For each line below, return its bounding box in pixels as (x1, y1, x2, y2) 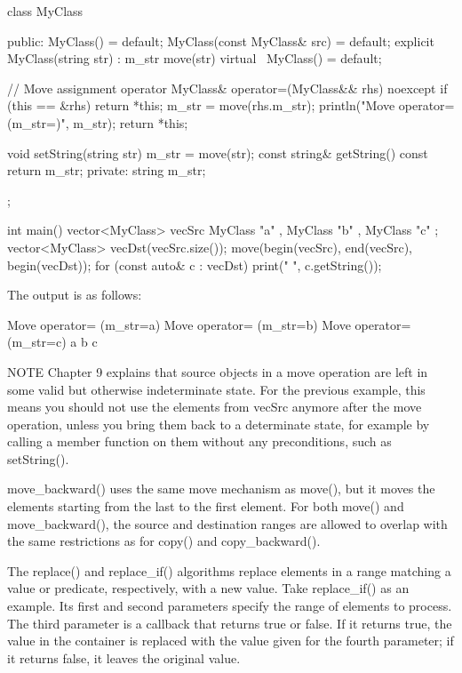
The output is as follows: (7, 285, 142, 304)
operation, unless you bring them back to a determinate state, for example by (7, 414, 430, 433)
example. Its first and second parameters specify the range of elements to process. (7, 597, 452, 615)
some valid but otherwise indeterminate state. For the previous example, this (7, 380, 426, 398)
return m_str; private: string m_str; (7, 161, 206, 180)
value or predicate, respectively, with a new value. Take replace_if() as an (7, 579, 410, 597)
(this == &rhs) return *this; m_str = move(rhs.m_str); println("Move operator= (7, 96, 455, 115)
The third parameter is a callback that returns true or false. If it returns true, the (7, 613, 452, 632)
